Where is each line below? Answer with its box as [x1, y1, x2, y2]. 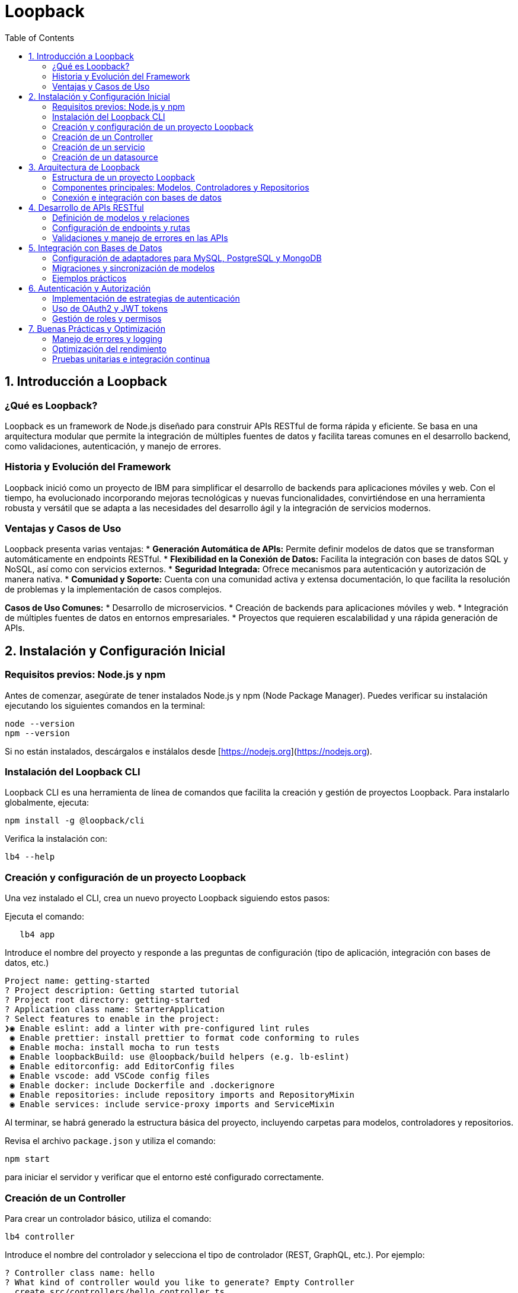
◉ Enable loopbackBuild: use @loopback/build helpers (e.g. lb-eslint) [9, 1052, 350, 1062]
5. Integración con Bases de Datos [28, 242, 162, 253]
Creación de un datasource [52, 151, 158, 162]
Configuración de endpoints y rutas [52, 222, 190, 233]
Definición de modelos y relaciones [52, 212, 190, 223]
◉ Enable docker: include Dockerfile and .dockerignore [9, 1080, 275, 1091]
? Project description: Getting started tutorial [5, 985, 240, 996]
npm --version [5, 728, 70, 738]
